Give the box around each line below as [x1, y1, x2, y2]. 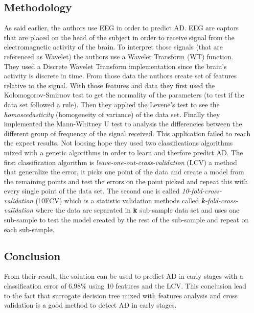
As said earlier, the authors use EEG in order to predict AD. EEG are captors [4, 23, 239, 33]
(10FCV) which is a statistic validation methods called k [35, 195, 205, 205]
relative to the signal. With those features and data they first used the [4, 80, 215, 90]
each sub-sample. [4, 224, 55, 234]
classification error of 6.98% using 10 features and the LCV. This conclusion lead [4, 281, 247, 291]
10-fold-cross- [182, 186, 222, 196]
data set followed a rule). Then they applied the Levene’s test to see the [4, 99, 220, 109]
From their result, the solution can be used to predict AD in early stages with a [4, 271, 243, 281]
